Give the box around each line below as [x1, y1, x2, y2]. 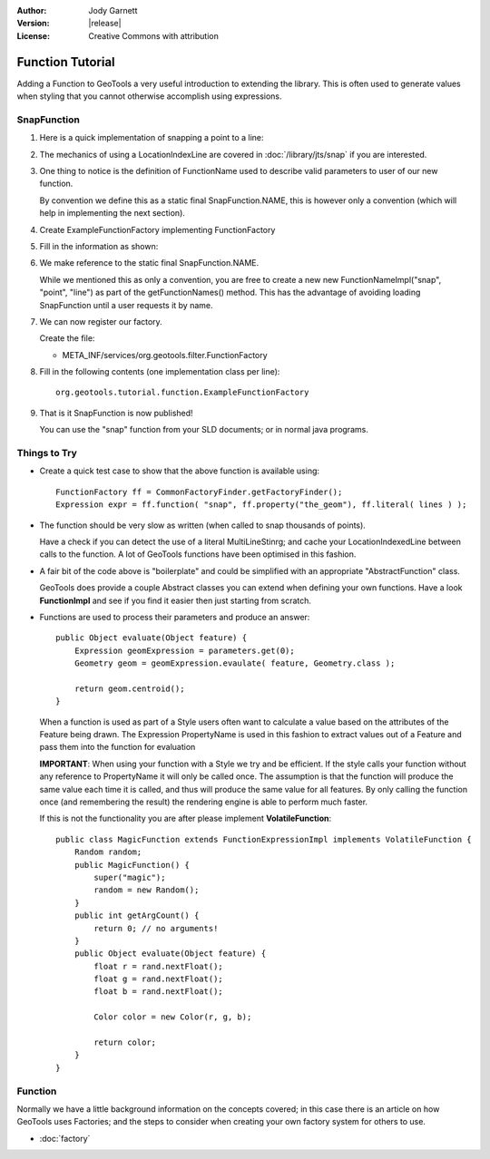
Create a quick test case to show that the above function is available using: [39, 465, 320, 476]
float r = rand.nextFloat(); [93, 961, 224, 971]
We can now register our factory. [39, 316, 162, 326]
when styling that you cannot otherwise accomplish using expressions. [16, 91, 282, 102]
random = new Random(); [93, 885, 200, 895]
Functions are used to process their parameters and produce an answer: [39, 611, 310, 622]
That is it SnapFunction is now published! [39, 407, 194, 418]
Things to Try [16, 447, 77, 460]
